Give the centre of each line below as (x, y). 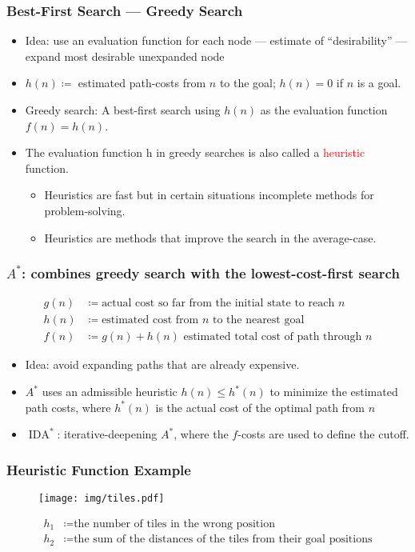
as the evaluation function (324, 110)
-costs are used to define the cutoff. (323, 434)
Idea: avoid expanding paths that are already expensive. (162, 364)
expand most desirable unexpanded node (125, 56)
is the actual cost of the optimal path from (260, 407)
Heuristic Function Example (99, 469)
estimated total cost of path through (273, 337)
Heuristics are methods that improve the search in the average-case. (210, 237)
